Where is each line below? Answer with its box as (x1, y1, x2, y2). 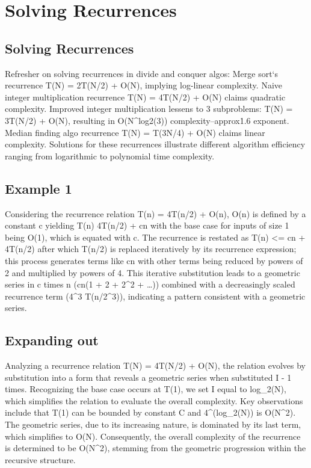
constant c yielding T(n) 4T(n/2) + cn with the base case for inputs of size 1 (5, 219, 289, 232)
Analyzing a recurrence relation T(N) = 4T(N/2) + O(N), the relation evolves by (5, 359, 306, 372)
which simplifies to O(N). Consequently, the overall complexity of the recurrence (5, 430, 301, 442)
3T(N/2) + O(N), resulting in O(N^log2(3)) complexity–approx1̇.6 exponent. (5, 114, 289, 126)
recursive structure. (5, 453, 76, 466)
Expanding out (5, 331, 99, 349)
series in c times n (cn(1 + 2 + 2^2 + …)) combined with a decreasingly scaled (5, 278, 295, 291)
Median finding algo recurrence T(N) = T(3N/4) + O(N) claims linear (5, 126, 265, 138)
